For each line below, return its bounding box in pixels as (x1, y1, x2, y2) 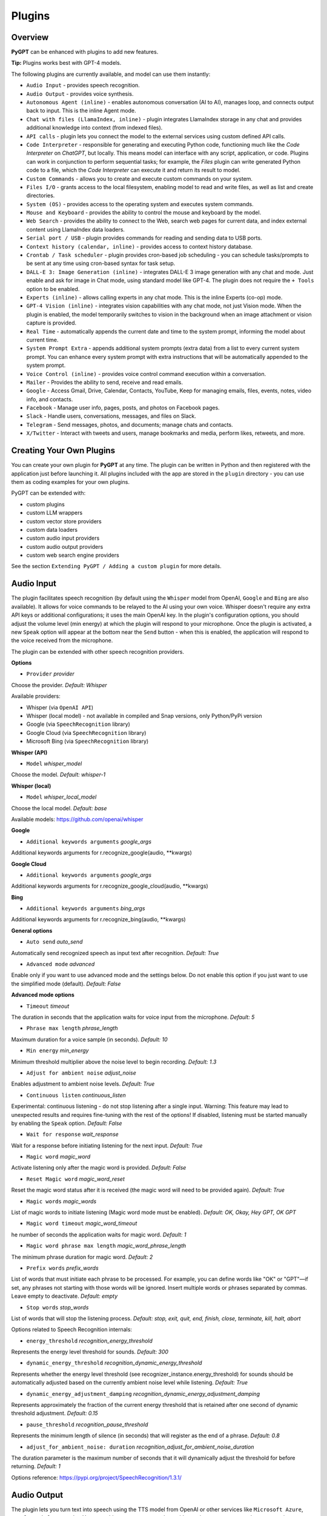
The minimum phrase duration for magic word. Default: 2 (11, 1253, 153, 1261)
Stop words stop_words (26, 1304, 89, 1311)
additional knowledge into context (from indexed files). (26, 124, 163, 132)
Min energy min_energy (26, 1047, 89, 1055)
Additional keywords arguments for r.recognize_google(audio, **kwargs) (11, 849, 192, 856)
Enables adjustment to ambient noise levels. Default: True (11, 1080, 155, 1088)
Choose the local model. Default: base (11, 804, 107, 812)
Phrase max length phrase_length (26, 1025, 118, 1032)
